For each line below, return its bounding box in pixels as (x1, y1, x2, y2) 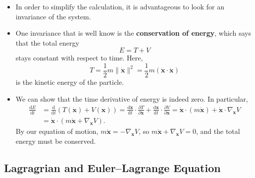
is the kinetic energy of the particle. (15, 77, 124, 87)
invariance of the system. (15, 11, 91, 21)
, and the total (196, 126, 240, 136)
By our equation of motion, (15, 126, 99, 136)
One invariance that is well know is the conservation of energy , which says (15, 28, 251, 38)
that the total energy (15, 37, 79, 48)
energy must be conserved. (15, 135, 96, 146)
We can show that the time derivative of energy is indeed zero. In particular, (15, 93, 248, 104)
